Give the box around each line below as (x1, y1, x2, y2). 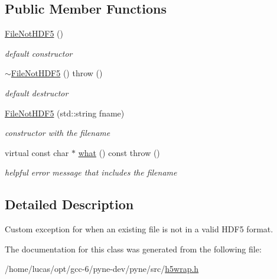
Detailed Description (5, 195, 134, 213)
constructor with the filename (5, 126, 110, 139)
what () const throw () (78, 146, 160, 158)
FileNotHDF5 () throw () (11, 67, 103, 79)
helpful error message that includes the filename (5, 166, 177, 179)
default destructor (5, 86, 69, 99)
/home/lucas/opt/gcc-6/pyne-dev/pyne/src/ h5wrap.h (5, 262, 199, 275)
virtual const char (5, 146, 69, 158)
